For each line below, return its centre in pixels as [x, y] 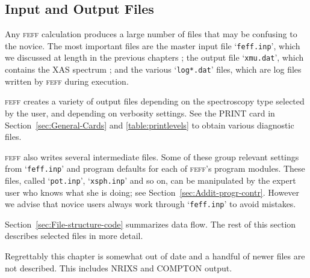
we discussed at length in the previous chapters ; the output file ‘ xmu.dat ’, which [154, 57]
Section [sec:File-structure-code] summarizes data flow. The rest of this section [150, 224]
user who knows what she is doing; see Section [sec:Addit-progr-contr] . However [152, 192]
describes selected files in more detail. [74, 236]
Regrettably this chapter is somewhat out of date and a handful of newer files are [155, 256]
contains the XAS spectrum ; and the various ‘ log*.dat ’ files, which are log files [153, 69]
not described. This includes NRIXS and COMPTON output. [119, 267]
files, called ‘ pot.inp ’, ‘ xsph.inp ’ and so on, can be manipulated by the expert [150, 180]
